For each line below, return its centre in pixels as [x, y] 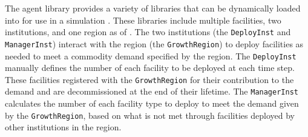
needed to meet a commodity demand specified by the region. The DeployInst [151, 55]
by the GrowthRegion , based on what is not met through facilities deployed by [150, 115]
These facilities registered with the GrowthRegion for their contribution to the [149, 79]
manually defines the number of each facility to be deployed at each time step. [150, 68]
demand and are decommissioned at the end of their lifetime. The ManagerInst [152, 91]
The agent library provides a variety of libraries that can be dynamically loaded [153, 8]
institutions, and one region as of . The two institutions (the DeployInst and [148, 32]
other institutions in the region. [63, 127]
